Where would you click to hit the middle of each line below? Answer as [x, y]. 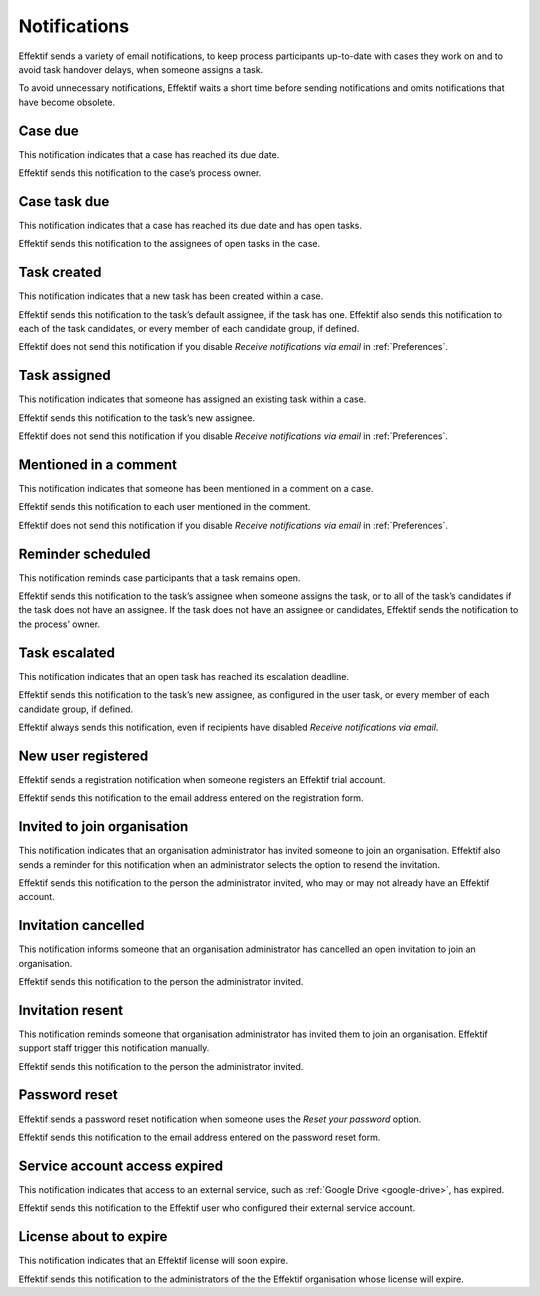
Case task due [64, 201]
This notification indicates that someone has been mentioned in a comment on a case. [196, 488]
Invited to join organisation [103, 826]
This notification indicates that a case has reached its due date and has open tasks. [190, 225]
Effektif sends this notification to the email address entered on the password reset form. [199, 1137]
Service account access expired [121, 1165]
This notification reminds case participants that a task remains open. [159, 577]
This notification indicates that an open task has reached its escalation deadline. [184, 676]
